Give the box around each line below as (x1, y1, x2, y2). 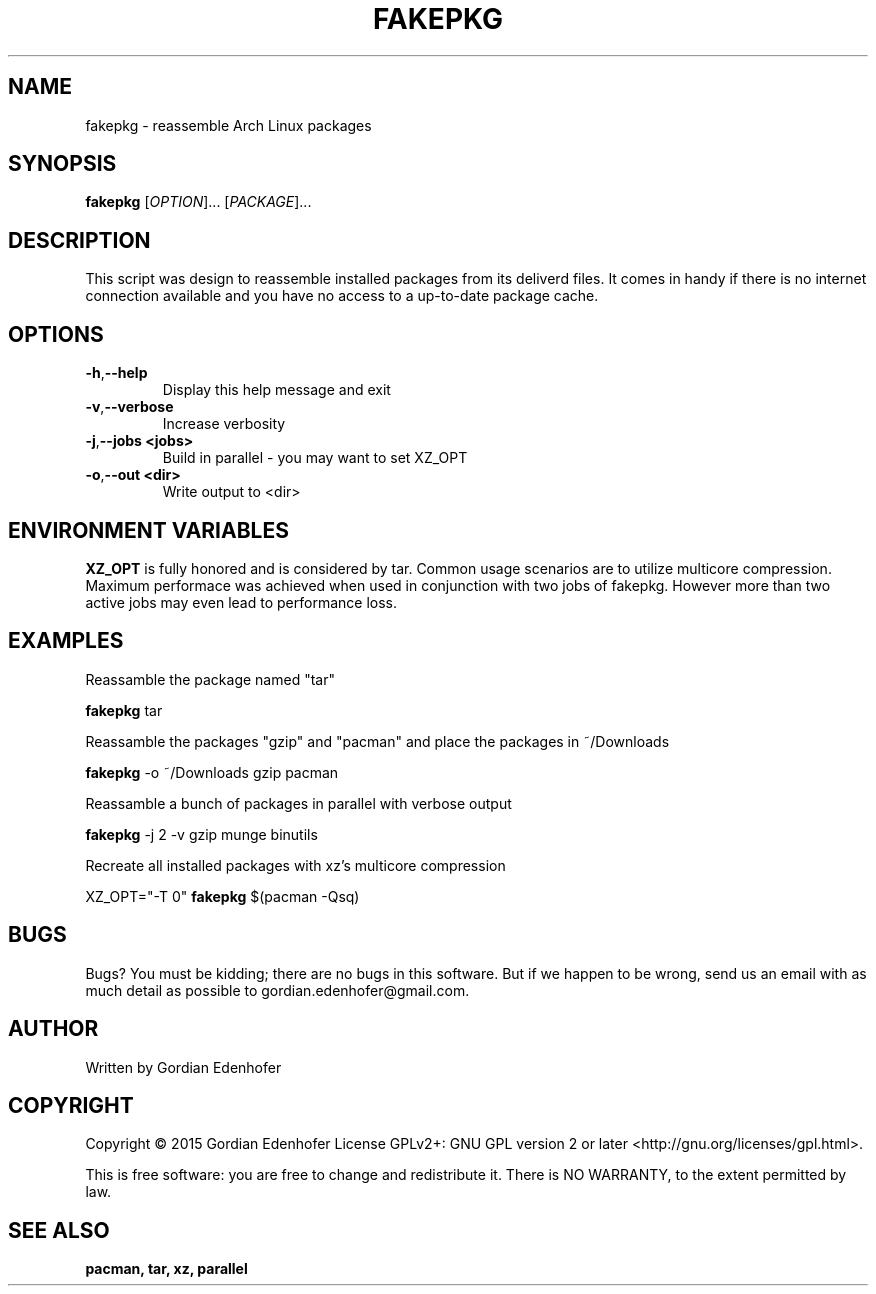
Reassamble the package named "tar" (85, 670, 335, 688)
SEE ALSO (8, 1217, 110, 1243)
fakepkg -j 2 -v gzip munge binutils (85, 825, 318, 843)
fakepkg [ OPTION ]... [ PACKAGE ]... (85, 193, 312, 211)
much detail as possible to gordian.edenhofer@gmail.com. (85, 981, 470, 999)
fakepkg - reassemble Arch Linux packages (85, 116, 372, 134)
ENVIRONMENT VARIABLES (8, 517, 289, 543)
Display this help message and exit (162, 381, 391, 399)
